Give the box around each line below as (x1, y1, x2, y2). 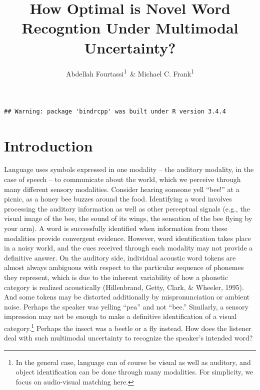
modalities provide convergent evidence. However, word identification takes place (4, 232, 251, 243)
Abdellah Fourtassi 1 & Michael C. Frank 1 (65, 66, 194, 78)
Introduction (4, 135, 93, 155)
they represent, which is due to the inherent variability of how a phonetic (4, 272, 228, 282)
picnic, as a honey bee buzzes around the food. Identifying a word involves (4, 193, 232, 204)
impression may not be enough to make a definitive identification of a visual (4, 311, 237, 321)
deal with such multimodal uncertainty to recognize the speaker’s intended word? (4, 332, 253, 343)
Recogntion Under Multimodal (21, 17, 238, 38)
